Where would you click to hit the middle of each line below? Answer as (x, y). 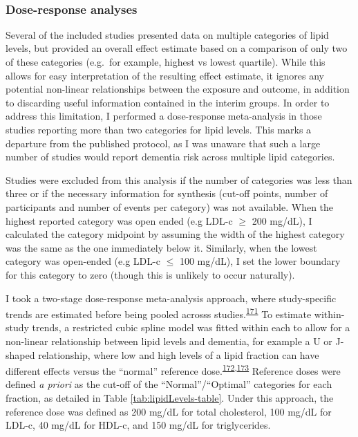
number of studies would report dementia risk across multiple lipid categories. (170, 157)
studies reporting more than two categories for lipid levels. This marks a (159, 129)
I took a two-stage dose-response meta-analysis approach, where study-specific (171, 298)
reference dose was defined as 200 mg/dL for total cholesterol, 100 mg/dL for (169, 411)
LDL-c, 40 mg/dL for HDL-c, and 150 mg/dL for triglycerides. (138, 425)
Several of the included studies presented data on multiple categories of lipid (167, 34)
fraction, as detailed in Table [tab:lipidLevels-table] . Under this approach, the (170, 397)
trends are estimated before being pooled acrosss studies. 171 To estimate (159, 313)
